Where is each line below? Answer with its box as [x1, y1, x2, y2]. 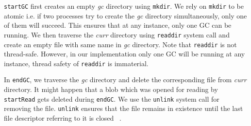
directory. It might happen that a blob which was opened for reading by [4, 84, 218, 94]
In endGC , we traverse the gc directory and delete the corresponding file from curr [4, 74, 247, 85]
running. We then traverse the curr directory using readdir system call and [4, 29, 230, 39]
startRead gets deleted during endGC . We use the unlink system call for [4, 93, 219, 104]
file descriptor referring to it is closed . [4, 112, 121, 123]
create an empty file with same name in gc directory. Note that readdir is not [4, 39, 237, 49]
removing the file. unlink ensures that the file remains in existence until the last [4, 103, 243, 113]
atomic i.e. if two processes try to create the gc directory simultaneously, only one [4, 10, 247, 20]
